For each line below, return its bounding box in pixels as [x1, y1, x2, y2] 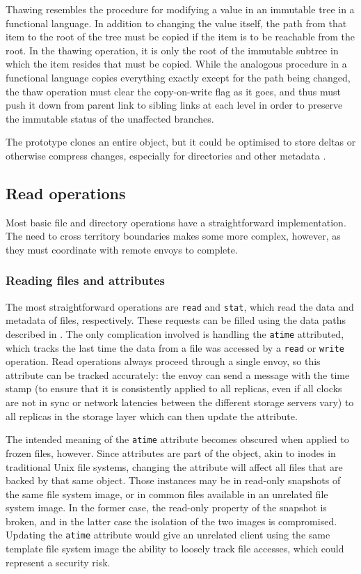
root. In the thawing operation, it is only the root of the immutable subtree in [6, 42, 339, 57]
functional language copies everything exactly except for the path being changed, [6, 70, 351, 84]
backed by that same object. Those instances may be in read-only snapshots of [6, 473, 341, 488]
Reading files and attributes [6, 272, 165, 289]
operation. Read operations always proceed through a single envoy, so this [6, 354, 321, 369]
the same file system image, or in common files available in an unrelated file [6, 486, 328, 501]
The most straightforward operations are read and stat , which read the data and [6, 299, 354, 313]
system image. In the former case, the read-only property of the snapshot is [6, 500, 327, 515]
